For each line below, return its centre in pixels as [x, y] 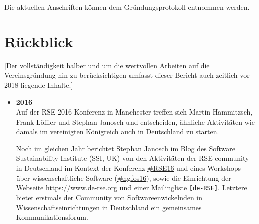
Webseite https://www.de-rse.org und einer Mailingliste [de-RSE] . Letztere [132, 188]
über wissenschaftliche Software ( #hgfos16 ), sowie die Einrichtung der [123, 178]
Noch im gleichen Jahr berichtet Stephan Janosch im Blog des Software [125, 148]
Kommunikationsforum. [52, 217]
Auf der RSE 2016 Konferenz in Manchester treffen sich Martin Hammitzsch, [134, 112]
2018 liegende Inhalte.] [39, 85]
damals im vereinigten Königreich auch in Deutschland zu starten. [117, 131]
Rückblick [39, 41]
